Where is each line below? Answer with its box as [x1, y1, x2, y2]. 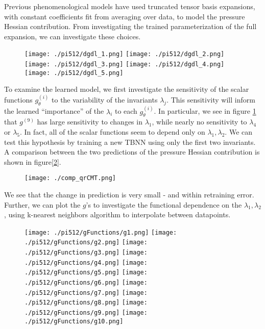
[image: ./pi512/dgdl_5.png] [25, 69, 124, 77]
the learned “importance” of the [4, 106, 104, 116]
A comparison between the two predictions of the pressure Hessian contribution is [4, 146, 260, 157]
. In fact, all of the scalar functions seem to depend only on [20, 126, 205, 137]
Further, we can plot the [4, 199, 81, 210]
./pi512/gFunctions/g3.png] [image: [25, 249, 148, 257]
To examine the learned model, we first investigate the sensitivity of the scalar [4, 84, 249, 94]
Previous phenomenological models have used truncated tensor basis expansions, [4, 1, 255, 11]
